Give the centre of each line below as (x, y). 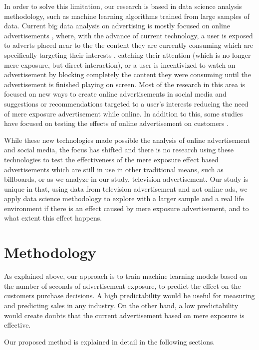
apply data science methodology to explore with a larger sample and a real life (124, 198)
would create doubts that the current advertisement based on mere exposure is (124, 315)
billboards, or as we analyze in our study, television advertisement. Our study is (126, 179)
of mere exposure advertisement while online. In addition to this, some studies (124, 113)
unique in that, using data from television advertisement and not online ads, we (126, 188)
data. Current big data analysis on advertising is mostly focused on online (117, 26)
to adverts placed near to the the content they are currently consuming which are (129, 45)
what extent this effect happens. (53, 218)
